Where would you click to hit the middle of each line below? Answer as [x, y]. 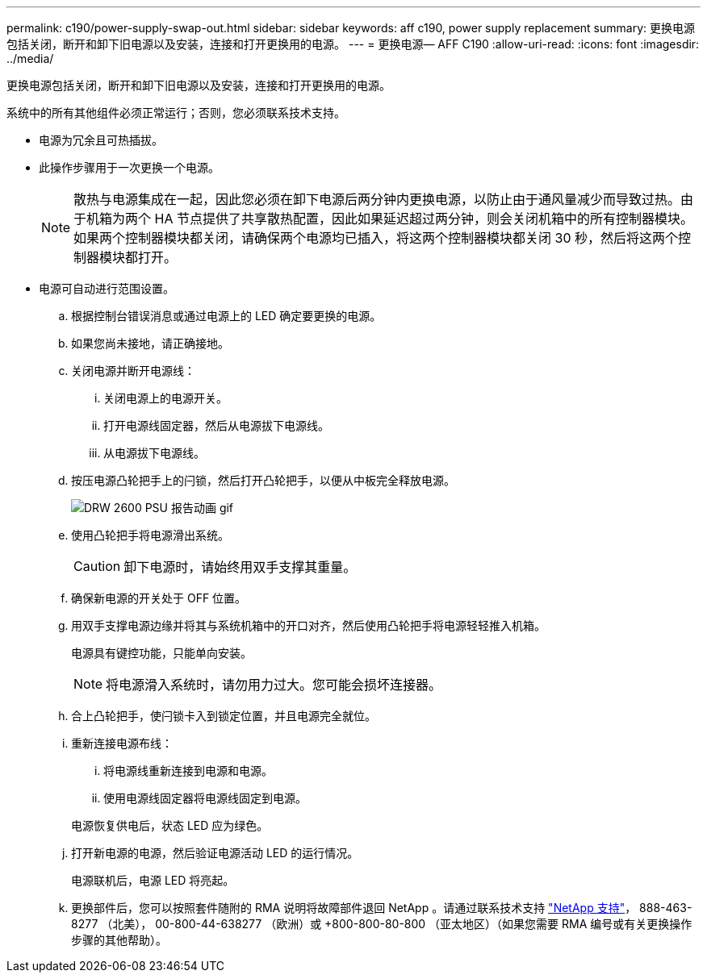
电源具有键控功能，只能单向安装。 [161, 653]
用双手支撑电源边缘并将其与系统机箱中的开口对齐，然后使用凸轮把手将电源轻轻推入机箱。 [308, 625]
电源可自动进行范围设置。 [107, 288]
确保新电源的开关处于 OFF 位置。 [159, 598]
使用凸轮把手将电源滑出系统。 [150, 535]
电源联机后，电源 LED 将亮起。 [153, 880]
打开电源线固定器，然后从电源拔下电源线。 [216, 425]
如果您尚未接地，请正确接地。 [150, 343]
